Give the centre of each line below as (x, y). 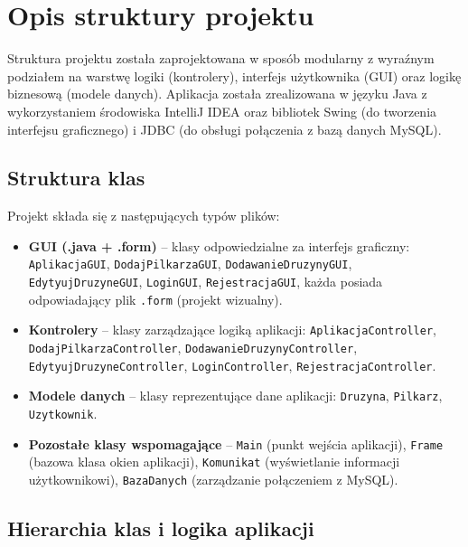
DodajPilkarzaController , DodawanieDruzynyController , (193, 348)
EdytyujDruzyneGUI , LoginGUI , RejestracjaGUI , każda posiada (206, 282)
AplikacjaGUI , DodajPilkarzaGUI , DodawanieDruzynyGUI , (190, 264)
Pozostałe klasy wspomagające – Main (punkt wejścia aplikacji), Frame (236, 443)
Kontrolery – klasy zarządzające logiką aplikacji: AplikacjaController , (232, 330)
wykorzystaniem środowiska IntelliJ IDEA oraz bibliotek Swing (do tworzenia (222, 111)
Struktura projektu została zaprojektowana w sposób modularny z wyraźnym (221, 58)
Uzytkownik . (63, 414)
